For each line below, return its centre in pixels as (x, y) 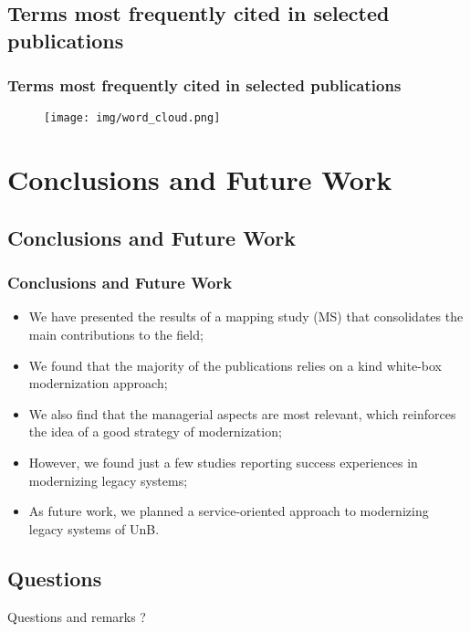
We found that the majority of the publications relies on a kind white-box (235, 365)
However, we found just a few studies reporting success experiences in (223, 462)
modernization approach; (98, 383)
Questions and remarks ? (77, 616)
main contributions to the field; (116, 335)
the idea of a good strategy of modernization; (155, 432)
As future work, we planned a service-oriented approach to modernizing (229, 511)
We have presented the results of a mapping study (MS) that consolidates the (246, 316)
